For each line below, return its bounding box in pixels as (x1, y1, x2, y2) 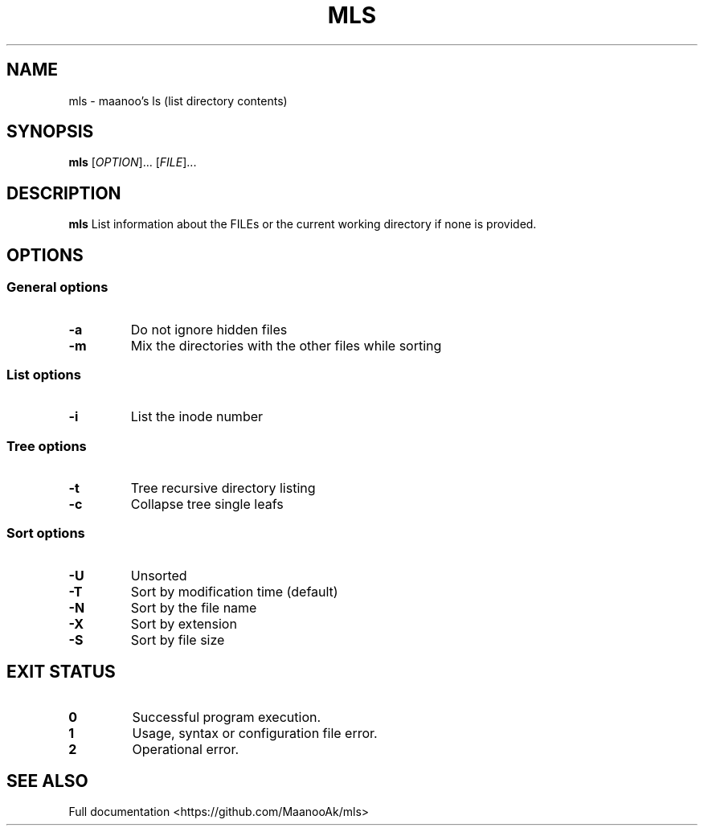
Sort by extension (130, 615, 237, 632)
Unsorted (130, 567, 187, 584)
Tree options (6, 437, 87, 454)
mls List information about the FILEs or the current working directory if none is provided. (68, 217, 537, 232)
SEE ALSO (6, 771, 88, 792)
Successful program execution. (132, 708, 321, 725)
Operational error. (132, 740, 239, 757)
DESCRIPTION (6, 182, 121, 203)
